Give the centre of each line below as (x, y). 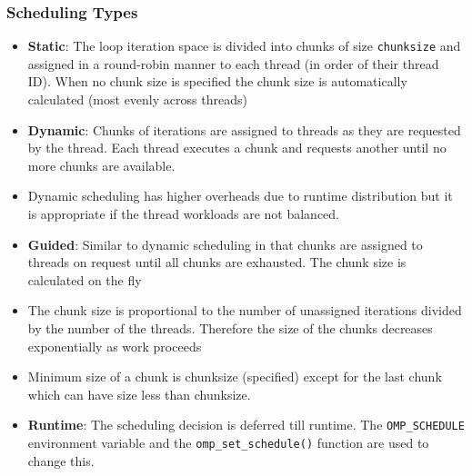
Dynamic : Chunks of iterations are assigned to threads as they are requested (244, 129)
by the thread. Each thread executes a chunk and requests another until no (237, 148)
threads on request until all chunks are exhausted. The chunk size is (217, 262)
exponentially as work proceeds (115, 346)
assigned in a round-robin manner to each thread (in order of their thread (233, 63)
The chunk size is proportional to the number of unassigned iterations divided (245, 310)
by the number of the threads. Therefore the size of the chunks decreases (230, 328)
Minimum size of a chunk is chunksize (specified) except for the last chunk (235, 377)
